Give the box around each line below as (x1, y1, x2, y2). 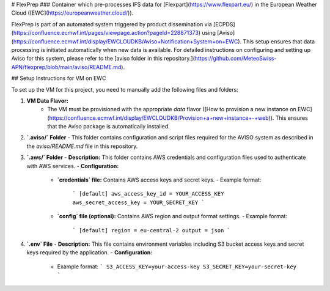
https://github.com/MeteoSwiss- (194, 55, 277, 62)
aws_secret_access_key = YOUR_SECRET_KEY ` (72, 199, 205, 206)
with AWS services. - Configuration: (26, 162, 119, 169)
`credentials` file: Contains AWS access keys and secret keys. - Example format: (57, 176, 262, 183)
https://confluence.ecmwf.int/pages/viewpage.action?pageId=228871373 (13, 29, 199, 37)
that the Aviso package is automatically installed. (47, 123, 170, 130)
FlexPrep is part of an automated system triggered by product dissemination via (11, 20, 212, 28)
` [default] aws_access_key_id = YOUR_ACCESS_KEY (72, 190, 224, 197)
